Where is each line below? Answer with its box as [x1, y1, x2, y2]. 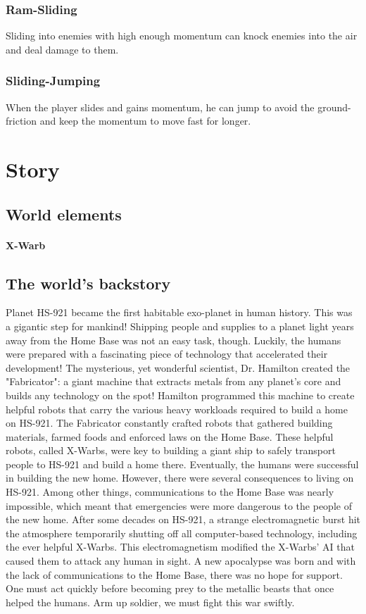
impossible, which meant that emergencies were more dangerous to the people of [6, 498, 352, 513]
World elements [6, 203, 122, 225]
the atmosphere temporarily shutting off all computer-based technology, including [6, 525, 358, 540]
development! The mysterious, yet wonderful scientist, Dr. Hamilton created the [6, 360, 351, 375]
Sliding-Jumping [6, 72, 101, 89]
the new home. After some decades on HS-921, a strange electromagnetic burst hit [6, 512, 361, 527]
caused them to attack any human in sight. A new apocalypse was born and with [6, 553, 356, 568]
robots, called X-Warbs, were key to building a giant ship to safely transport [6, 443, 336, 458]
